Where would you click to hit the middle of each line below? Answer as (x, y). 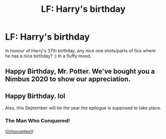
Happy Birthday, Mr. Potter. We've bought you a (80, 71)
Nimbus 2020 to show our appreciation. (68, 79)
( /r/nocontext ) (19, 132)
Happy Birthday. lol (35, 96)
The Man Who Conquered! (38, 121)
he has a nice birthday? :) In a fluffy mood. (48, 56)
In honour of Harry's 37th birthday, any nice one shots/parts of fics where (81, 50)
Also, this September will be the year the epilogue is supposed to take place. (83, 108)
